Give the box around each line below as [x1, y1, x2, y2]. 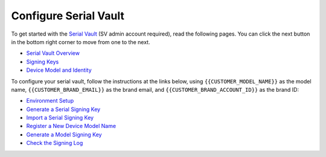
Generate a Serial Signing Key [26, 106, 101, 113]
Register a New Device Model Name [26, 123, 117, 130]
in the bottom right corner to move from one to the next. [11, 38, 150, 45]
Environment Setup [26, 97, 74, 104]
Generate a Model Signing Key [26, 130, 102, 138]
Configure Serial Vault [11, 9, 125, 22]
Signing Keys [26, 58, 59, 65]
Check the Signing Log [26, 139, 83, 147]
